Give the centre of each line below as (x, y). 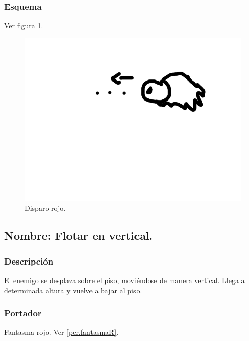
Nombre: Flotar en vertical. (78, 236)
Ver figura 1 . (24, 25)
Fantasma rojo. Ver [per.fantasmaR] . (61, 332)
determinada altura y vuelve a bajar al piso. (73, 290)
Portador (23, 313)
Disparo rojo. (45, 208)
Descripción (29, 261)
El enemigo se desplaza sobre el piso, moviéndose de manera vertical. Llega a (124, 280)
